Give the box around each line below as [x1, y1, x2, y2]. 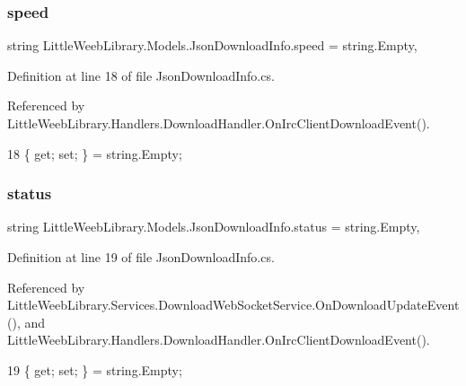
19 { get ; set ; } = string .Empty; [7, 360, 182, 379]
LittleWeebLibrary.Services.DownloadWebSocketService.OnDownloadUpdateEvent [7, 295, 460, 314]
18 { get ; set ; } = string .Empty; [7, 144, 182, 162]
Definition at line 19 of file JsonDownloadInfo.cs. [7, 248, 275, 266]
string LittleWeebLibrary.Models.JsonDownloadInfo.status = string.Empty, [7, 217, 420, 236]
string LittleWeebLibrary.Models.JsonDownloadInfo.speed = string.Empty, [7, 36, 418, 55]
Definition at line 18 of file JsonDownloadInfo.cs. [7, 66, 275, 84]
